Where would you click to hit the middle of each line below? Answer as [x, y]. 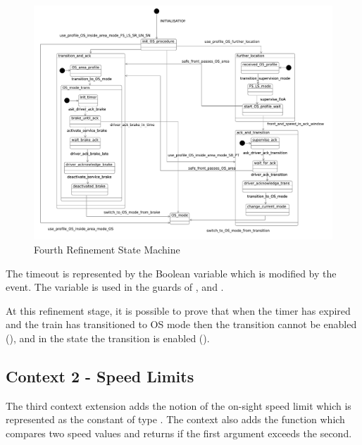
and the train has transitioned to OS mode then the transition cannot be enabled [181, 324]
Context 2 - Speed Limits [100, 376]
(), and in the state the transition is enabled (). [108, 338]
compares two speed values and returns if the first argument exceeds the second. [179, 433]
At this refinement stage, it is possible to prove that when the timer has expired [178, 310]
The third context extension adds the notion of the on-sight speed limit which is [179, 405]
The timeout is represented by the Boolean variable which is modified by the [171, 273]
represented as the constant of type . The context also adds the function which [175, 419]
